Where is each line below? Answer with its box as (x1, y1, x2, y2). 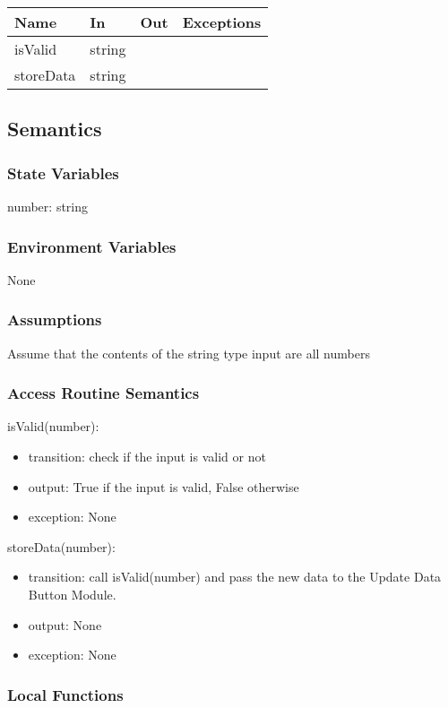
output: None (28, 615, 102, 634)
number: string (7, 197, 89, 215)
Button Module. (28, 585, 116, 603)
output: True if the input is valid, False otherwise (28, 477, 299, 496)
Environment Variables (7, 235, 177, 257)
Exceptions (182, 12, 262, 32)
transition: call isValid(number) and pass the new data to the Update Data (28, 567, 442, 586)
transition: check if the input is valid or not (28, 447, 266, 466)
